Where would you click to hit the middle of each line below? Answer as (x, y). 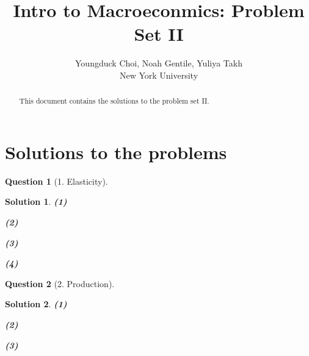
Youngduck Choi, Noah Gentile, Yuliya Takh (159, 63)
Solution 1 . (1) (36, 201)
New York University (159, 75)
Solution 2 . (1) (36, 304)
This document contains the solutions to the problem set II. (114, 101)
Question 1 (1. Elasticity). (56, 181)
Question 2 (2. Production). (60, 283)
